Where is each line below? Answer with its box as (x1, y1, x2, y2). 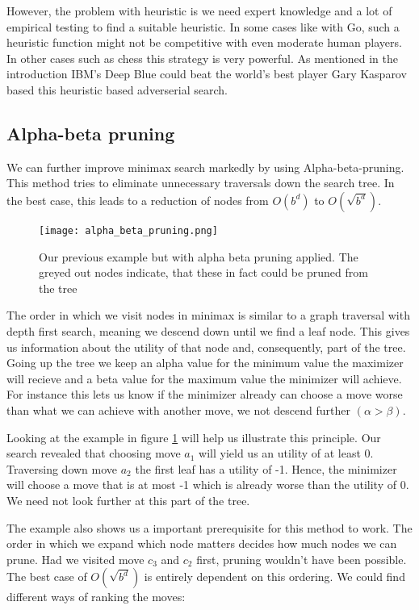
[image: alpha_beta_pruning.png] (39, 224, 218, 236)
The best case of (6, 568, 87, 585)
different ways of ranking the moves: (6, 588, 186, 605)
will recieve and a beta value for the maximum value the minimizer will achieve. (6, 370, 402, 386)
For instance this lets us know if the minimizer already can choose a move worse (6, 386, 403, 403)
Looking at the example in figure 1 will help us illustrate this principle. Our (6, 428, 381, 445)
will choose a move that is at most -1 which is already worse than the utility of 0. (6, 476, 409, 493)
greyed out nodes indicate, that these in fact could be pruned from (39, 264, 368, 281)
